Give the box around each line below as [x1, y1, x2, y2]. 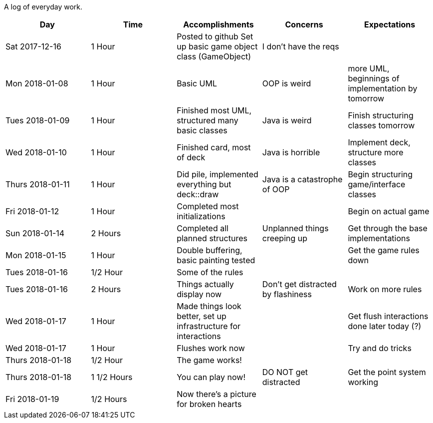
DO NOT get [262, 367, 308, 377]
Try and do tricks [348, 343, 412, 353]
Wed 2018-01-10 [5, 147, 67, 157]
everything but [177, 179, 231, 189]
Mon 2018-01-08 [5, 78, 68, 88]
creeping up [262, 233, 308, 243]
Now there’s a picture [177, 389, 256, 399]
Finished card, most [177, 142, 251, 152]
